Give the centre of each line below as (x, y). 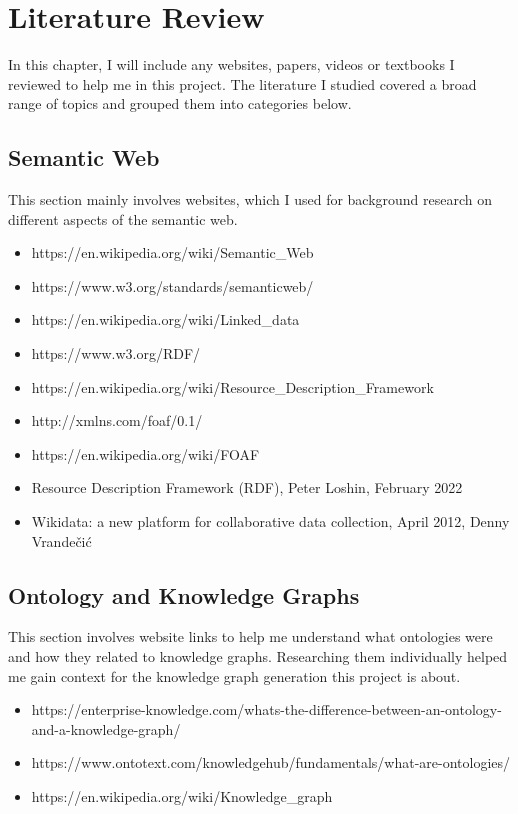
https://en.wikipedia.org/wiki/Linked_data (165, 319)
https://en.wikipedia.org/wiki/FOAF (145, 453)
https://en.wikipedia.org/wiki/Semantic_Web (172, 252)
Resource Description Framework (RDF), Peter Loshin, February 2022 (247, 487)
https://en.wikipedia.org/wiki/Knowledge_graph (182, 796)
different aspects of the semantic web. (123, 218)
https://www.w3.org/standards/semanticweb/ (172, 285)
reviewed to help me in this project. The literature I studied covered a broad (242, 83)
